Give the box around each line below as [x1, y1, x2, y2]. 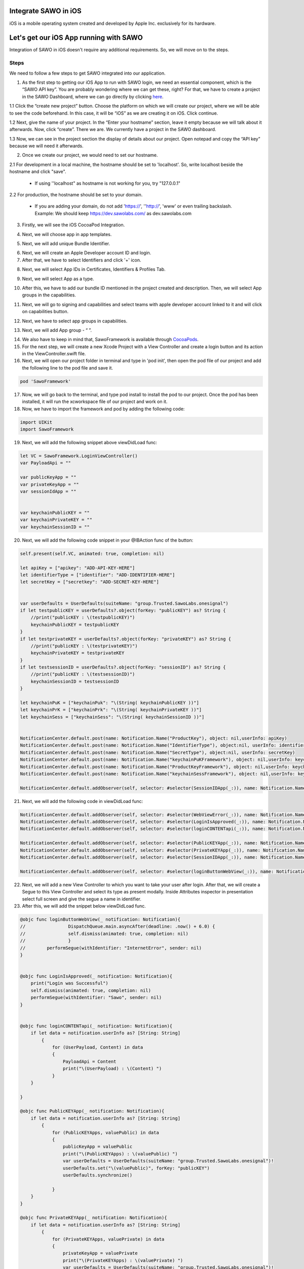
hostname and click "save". [9, 169, 66, 175]
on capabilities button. [22, 309, 68, 315]
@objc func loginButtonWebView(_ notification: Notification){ [20, 916, 181, 922]
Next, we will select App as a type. [22, 276, 94, 282]
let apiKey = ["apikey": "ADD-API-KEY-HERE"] [20, 565, 135, 571]
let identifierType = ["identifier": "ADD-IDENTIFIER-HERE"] [20, 572, 175, 578]
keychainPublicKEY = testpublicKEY [30, 622, 119, 627]
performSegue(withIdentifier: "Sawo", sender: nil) [30, 995, 162, 1000]
